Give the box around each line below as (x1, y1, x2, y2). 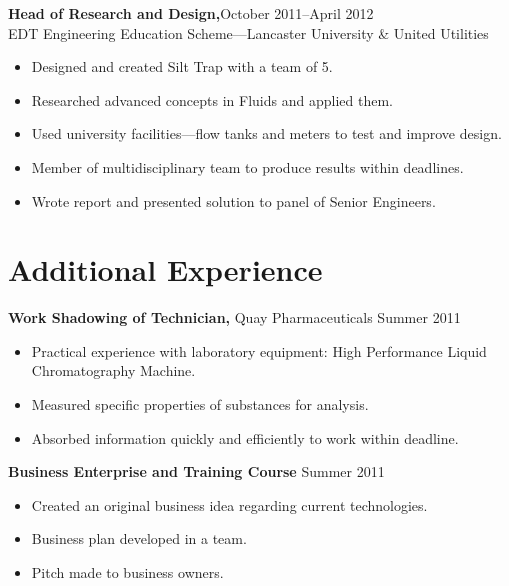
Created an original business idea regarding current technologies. (31, 494, 428, 515)
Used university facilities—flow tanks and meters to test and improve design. (31, 123, 502, 144)
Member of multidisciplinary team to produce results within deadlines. (31, 156, 464, 177)
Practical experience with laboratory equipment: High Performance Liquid (31, 340, 487, 361)
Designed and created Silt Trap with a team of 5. (31, 56, 333, 77)
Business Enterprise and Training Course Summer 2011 (8, 461, 385, 482)
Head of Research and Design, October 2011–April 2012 (8, 3, 374, 23)
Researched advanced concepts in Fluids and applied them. (31, 89, 393, 110)
